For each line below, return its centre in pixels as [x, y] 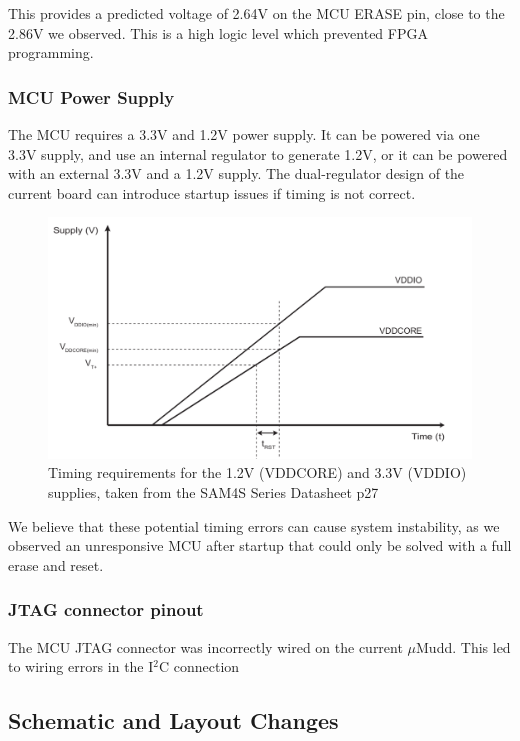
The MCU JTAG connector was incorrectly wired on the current [205, 646]
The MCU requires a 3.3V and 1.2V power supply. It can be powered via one [244, 134]
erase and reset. [56, 564]
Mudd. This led [463, 646]
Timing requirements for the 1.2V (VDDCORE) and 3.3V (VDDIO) [257, 472]
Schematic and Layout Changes [173, 720]
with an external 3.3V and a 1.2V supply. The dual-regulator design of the [236, 173]
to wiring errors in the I [81, 666]
